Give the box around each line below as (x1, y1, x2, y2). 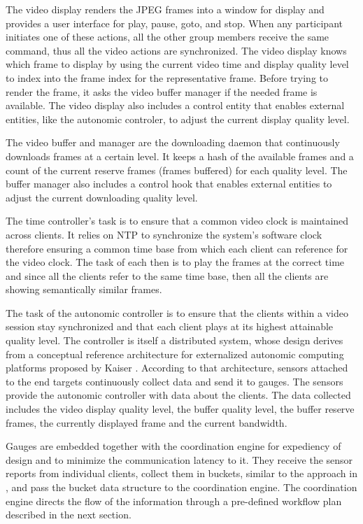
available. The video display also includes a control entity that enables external (6, 98, 345, 113)
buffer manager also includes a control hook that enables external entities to (6, 176, 332, 191)
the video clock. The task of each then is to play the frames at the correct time (6, 255, 345, 269)
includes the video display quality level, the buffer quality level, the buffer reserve (6, 402, 355, 416)
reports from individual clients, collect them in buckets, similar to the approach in (6, 466, 357, 481)
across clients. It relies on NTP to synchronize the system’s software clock (6, 227, 322, 241)
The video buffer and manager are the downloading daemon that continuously (6, 135, 340, 150)
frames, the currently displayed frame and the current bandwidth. (6, 415, 287, 430)
